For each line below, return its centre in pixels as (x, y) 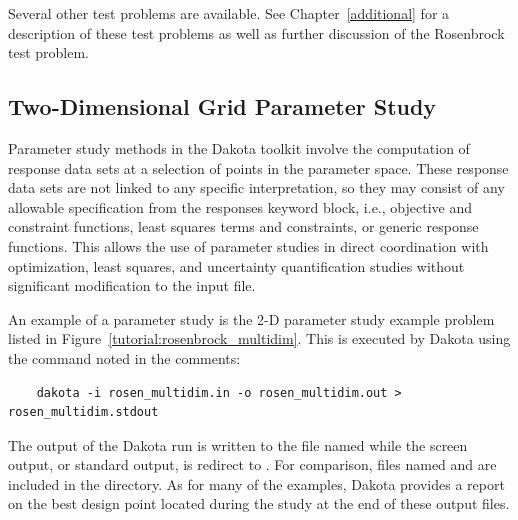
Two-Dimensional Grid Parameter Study (222, 106)
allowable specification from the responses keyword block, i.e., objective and (240, 206)
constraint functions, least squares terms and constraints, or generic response (243, 226)
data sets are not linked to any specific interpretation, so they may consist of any (256, 187)
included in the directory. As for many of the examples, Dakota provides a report (256, 483)
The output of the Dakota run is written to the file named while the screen (238, 444)
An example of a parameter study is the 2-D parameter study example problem (251, 318)
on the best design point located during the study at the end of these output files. (259, 503)
